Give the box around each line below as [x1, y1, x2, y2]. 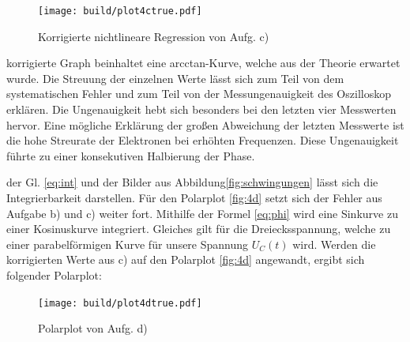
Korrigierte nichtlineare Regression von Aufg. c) [38, 28, 269, 44]
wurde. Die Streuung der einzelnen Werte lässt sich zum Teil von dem [6, 70, 344, 86]
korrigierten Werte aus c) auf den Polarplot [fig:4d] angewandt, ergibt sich [6, 251, 365, 268]
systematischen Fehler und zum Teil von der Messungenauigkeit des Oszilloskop [6, 85, 391, 102]
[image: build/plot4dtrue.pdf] [38, 297, 202, 309]
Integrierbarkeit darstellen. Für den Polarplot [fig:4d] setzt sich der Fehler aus [6, 190, 382, 205]
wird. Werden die [292, 235, 376, 252]
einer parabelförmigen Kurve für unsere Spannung [6, 235, 249, 252]
